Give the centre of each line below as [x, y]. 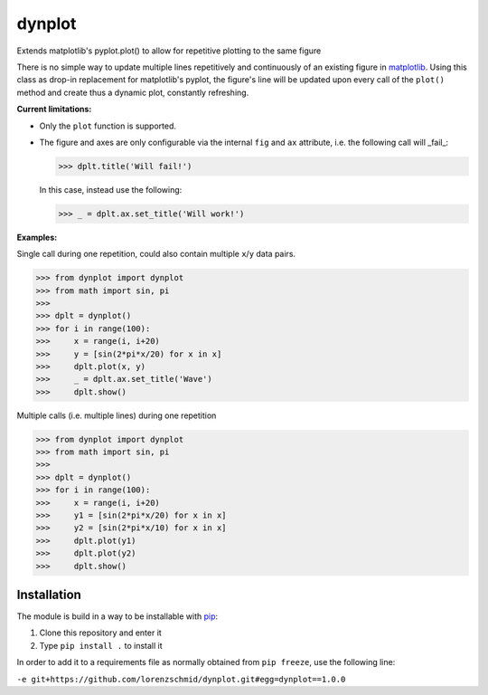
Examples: [37, 237]
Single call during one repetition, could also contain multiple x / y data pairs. [156, 254]
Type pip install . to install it [101, 645]
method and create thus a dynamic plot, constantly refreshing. [133, 92]
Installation [49, 595]
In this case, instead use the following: [111, 189]
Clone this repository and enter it [100, 633]
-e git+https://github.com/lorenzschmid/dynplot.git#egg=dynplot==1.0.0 [181, 679]
